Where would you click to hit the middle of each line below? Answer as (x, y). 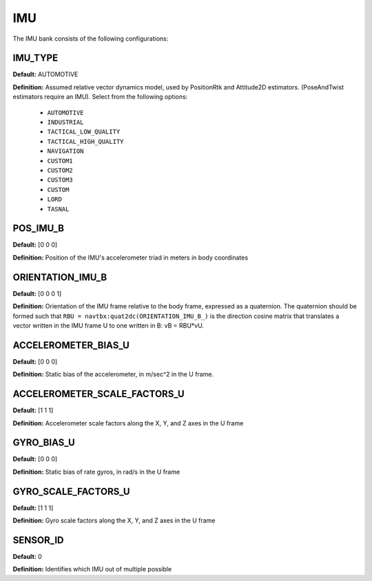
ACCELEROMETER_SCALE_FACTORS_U (99, 394)
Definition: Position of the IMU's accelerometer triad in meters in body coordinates (130, 257)
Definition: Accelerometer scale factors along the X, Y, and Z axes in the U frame (128, 423)
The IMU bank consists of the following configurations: (91, 39)
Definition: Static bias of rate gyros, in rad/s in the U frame (96, 472)
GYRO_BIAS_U (44, 443)
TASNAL (58, 209)
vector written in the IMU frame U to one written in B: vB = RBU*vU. (108, 325)
